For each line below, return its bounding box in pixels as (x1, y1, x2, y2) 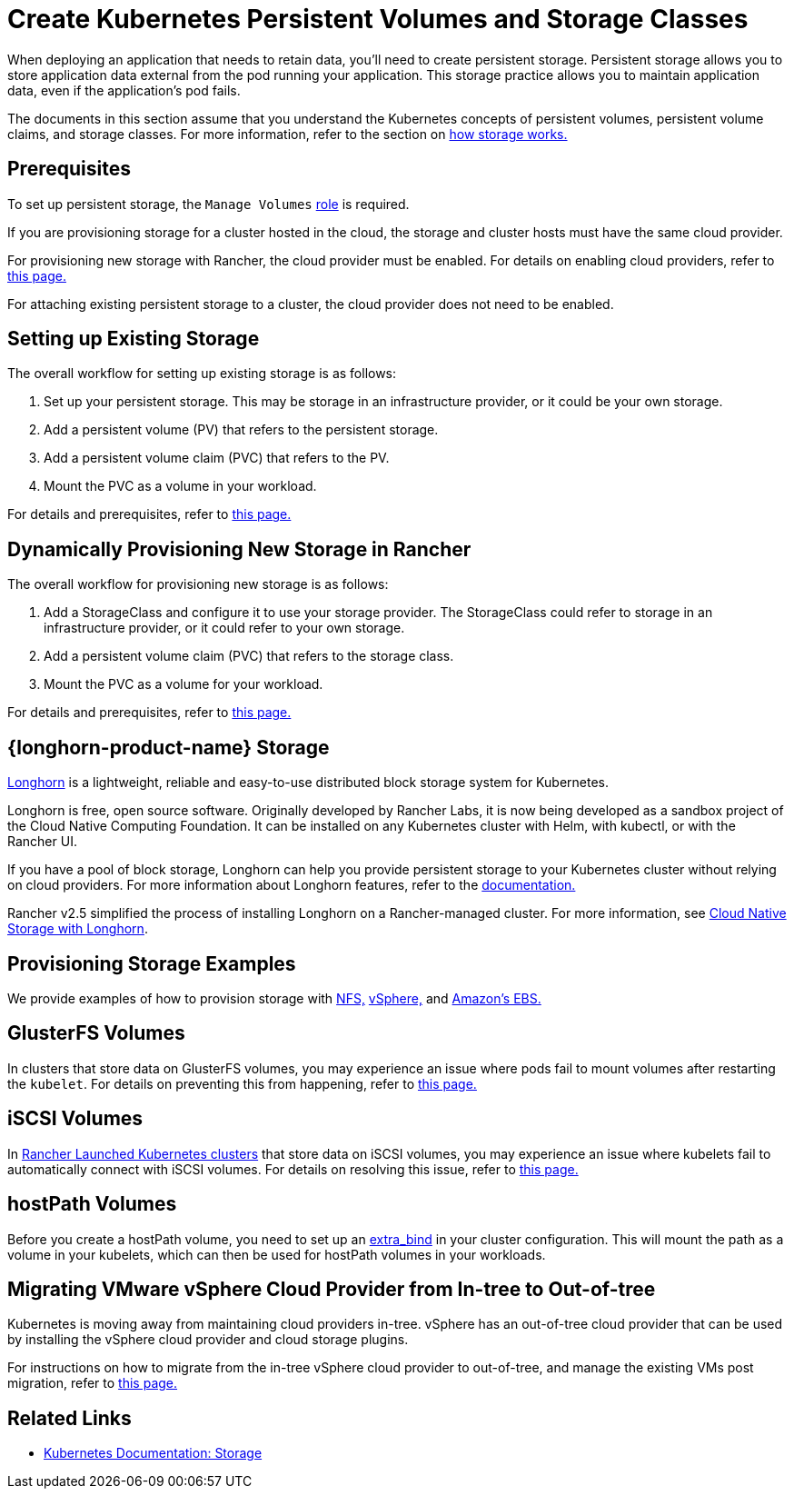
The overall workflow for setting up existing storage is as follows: (7, 365, 397, 382)
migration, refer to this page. (7, 1375, 178, 1391)
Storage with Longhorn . (7, 921, 148, 937)
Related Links (7, 1406, 132, 1430)
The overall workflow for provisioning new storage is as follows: (7, 576, 389, 593)
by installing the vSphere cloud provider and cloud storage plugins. (7, 1331, 409, 1348)
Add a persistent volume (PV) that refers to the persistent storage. (44, 422, 439, 438)
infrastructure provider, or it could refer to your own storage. (44, 620, 405, 636)
